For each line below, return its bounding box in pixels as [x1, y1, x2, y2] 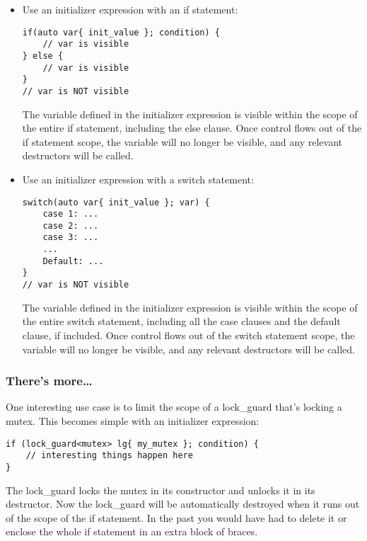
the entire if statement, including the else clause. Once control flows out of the [22, 120, 362, 135]
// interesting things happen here [25, 450, 193, 461]
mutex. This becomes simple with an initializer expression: [6, 413, 260, 428]
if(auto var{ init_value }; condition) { [22, 27, 220, 38]
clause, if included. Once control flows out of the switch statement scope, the [22, 327, 355, 342]
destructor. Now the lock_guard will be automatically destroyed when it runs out [6, 496, 360, 511]
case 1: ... [42, 209, 99, 220]
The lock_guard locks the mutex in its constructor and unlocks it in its [6, 482, 315, 497]
